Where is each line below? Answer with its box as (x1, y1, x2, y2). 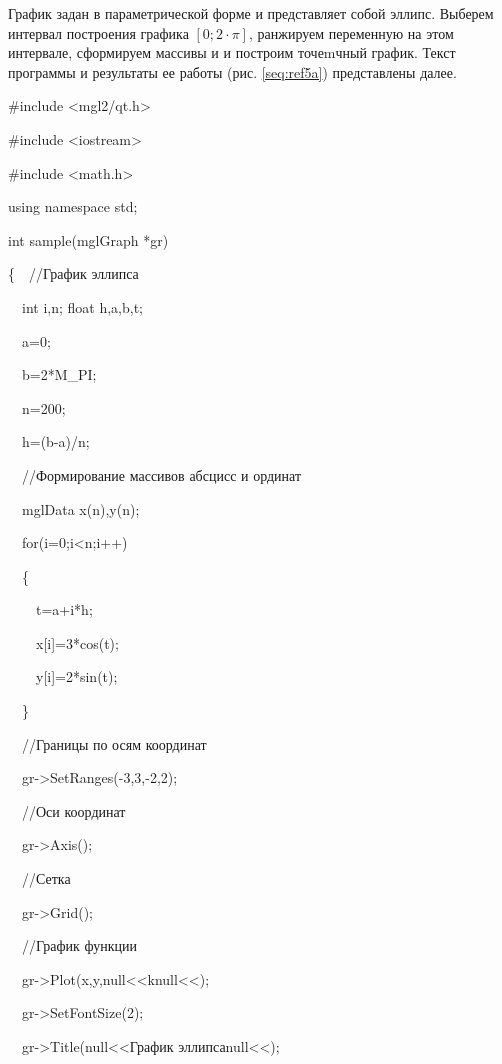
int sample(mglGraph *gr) (8, 229, 169, 250)
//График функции (21, 935, 137, 956)
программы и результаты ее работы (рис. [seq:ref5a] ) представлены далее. (8, 61, 457, 82)
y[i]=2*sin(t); (35, 666, 118, 687)
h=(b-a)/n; (21, 431, 90, 452)
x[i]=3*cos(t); (35, 632, 119, 653)
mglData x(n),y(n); (21, 498, 140, 519)
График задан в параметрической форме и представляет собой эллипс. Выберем (8, 3, 494, 23)
